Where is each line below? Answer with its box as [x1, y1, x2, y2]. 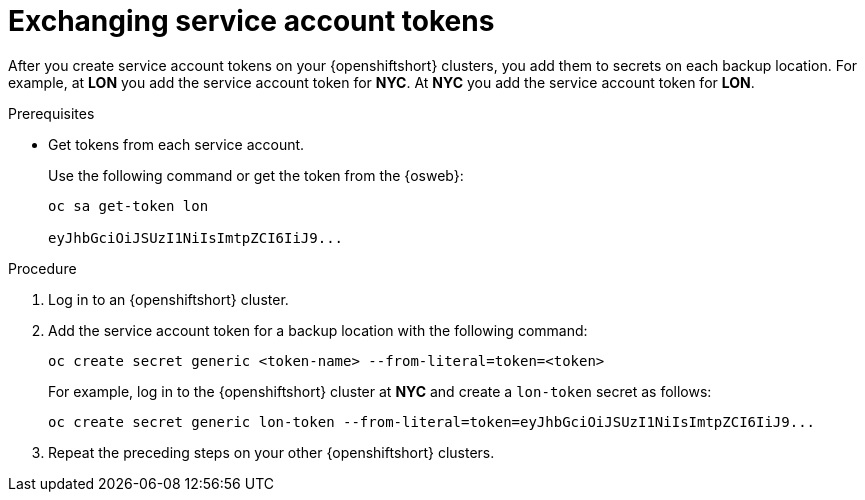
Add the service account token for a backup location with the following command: [48, 321, 588, 339]
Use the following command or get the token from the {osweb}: [48, 166, 464, 184]
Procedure [8, 259, 77, 277]
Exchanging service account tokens [8, 4, 495, 38]
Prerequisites [8, 104, 95, 122]
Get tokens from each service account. [48, 135, 305, 153]
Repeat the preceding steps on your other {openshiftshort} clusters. [48, 443, 495, 461]
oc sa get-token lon [48, 197, 209, 214]
